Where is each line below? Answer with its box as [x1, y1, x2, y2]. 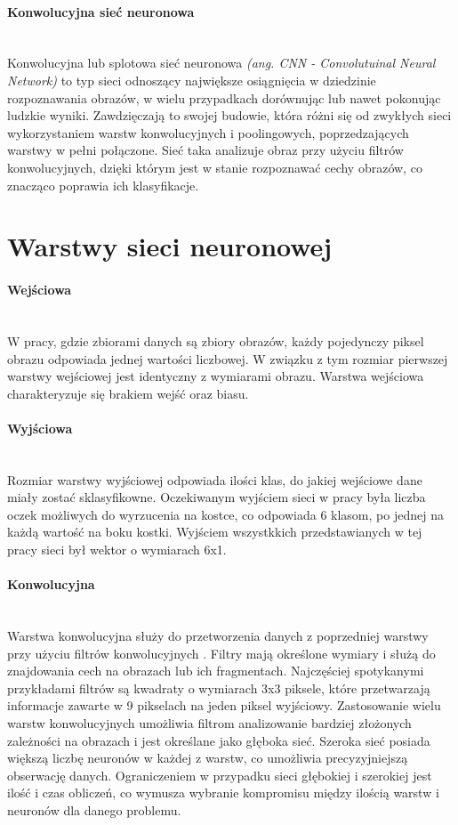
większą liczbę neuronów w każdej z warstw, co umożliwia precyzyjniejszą [7, 748, 408, 767]
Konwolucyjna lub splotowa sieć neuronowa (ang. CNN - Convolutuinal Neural [7, 53, 436, 72]
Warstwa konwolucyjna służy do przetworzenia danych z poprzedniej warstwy [7, 627, 429, 645]
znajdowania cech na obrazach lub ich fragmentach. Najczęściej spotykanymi [7, 661, 424, 680]
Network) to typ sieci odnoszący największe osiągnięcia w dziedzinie [7, 70, 376, 89]
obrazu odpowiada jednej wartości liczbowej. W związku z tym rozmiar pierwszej [7, 349, 448, 368]
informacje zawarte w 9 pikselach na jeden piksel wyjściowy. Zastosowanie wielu [7, 696, 441, 715]
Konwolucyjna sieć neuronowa [7, 2, 195, 20]
